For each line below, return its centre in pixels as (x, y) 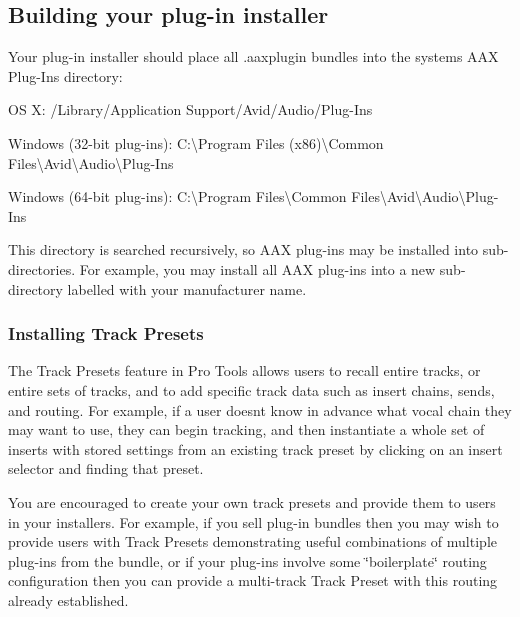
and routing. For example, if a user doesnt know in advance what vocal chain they (260, 409)
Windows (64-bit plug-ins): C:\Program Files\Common (177, 196)
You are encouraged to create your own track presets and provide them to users (252, 501)
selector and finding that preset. (106, 468)
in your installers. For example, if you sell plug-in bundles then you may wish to (253, 521)
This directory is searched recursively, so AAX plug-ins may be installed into (243, 249)
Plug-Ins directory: (65, 75)
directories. (42, 268)
